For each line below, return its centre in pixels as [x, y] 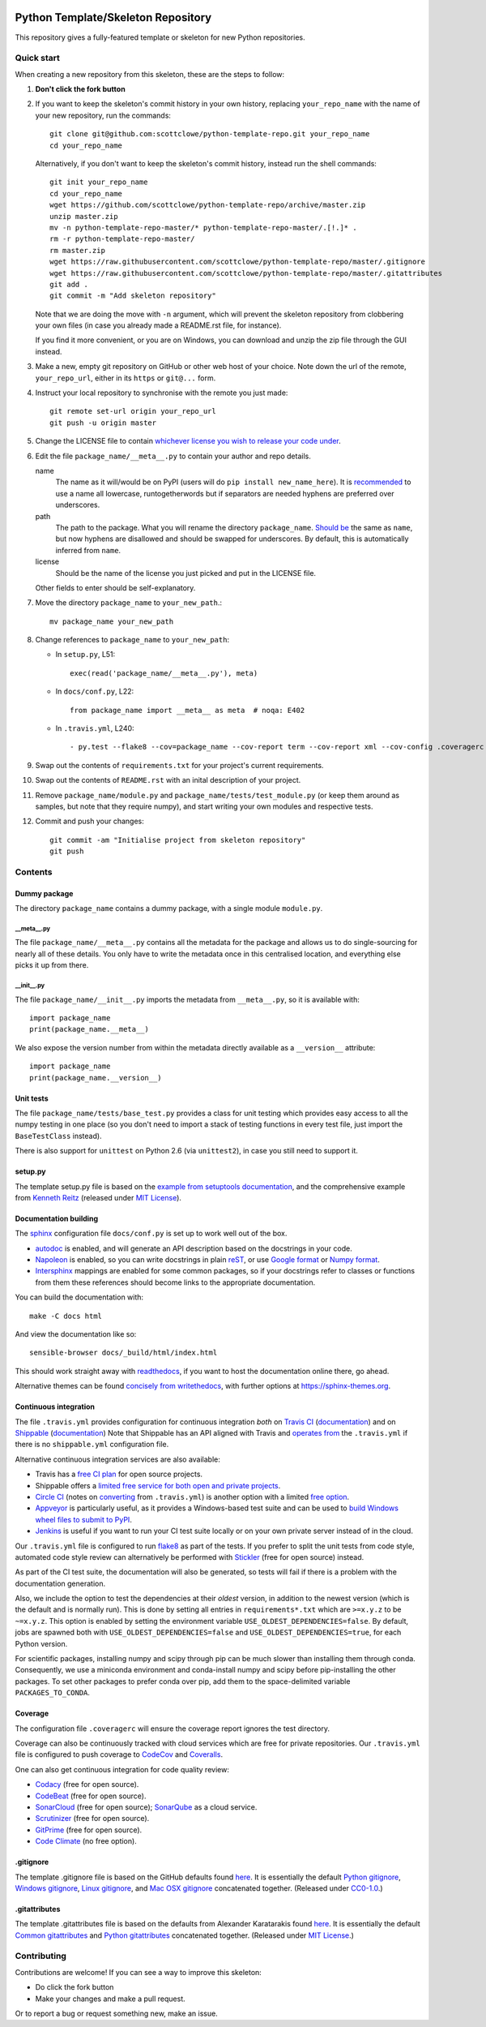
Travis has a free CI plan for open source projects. [119, 1474]
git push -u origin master [103, 423]
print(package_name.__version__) [96, 1078]
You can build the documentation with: [79, 1297]
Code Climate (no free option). [86, 1841]
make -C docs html [66, 1316]
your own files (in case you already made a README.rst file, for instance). [158, 325]
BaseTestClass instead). [58, 1136]
